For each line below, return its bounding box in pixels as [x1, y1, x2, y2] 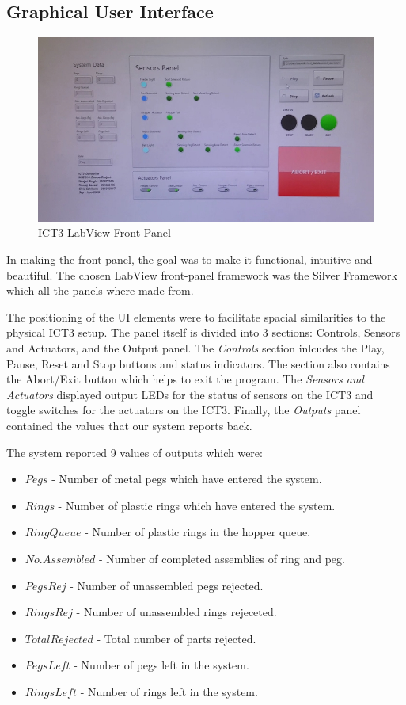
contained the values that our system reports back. [6, 417, 252, 434]
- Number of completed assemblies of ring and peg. [98, 550, 345, 566]
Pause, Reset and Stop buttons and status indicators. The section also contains [6, 355, 390, 372]
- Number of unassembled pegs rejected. [70, 577, 264, 593]
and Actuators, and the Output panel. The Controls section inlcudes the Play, [6, 340, 385, 356]
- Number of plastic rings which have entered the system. [58, 497, 336, 513]
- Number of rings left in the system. [80, 683, 258, 699]
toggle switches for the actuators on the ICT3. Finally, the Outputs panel [6, 402, 361, 418]
